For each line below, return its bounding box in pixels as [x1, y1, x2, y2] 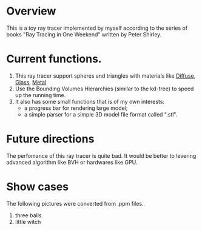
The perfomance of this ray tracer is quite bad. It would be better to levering [6, 152, 197, 159]
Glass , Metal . [15, 78, 49, 86]
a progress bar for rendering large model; [24, 104, 128, 112]
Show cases [6, 180, 69, 194]
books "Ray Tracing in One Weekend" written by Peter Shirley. [6, 30, 162, 38]
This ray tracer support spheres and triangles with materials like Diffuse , [15, 72, 196, 79]
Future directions [6, 132, 95, 146]
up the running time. [15, 91, 66, 98]
